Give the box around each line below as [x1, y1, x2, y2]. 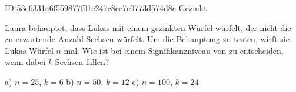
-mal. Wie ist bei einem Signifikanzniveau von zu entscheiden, [61, 44, 284, 56]
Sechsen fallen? [55, 56, 109, 68]
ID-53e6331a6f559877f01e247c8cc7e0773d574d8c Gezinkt [5, 2, 207, 13]
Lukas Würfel [5, 44, 54, 56]
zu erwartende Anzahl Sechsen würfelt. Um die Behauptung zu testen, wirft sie [5, 33, 290, 45]
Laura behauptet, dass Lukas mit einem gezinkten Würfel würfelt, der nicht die [5, 21, 291, 33]
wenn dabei [5, 56, 46, 68]
